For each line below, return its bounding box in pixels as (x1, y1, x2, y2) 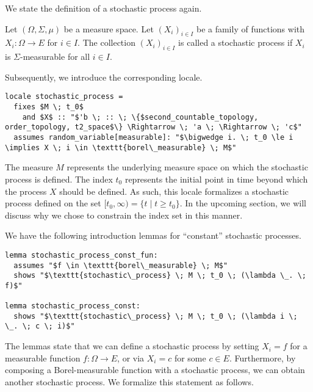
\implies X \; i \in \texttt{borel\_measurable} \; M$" (5, 143, 237, 152)
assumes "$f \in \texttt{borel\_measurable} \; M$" (13, 261, 228, 270)
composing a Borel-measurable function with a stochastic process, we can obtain (5, 363, 305, 376)
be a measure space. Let (63, 22, 154, 35)
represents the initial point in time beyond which (124, 172, 308, 185)
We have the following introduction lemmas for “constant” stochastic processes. (5, 229, 301, 242)
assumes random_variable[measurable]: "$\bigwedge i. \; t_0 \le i (13, 133, 293, 142)
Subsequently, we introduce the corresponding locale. (5, 70, 203, 83)
